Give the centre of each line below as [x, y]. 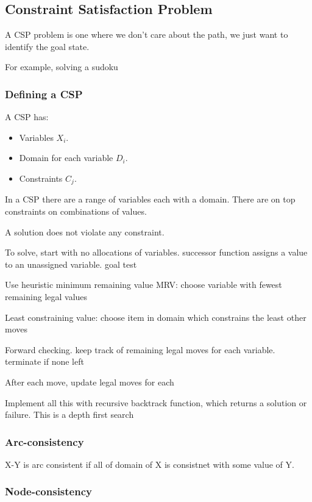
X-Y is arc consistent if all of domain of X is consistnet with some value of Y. [150, 464]
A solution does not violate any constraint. [85, 231]
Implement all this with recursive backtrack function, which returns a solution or [156, 402]
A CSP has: [27, 117]
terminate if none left [44, 361]
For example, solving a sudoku [62, 67]
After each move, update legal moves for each [90, 382]
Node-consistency [48, 491]
